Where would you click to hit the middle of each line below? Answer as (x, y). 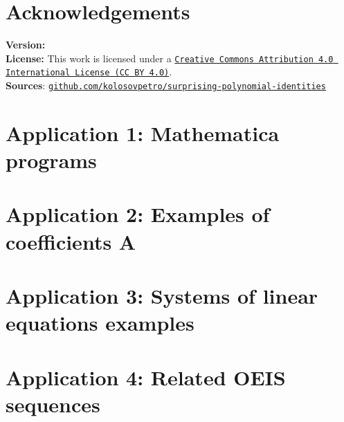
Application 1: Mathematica (143, 132)
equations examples (100, 323)
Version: (26, 45)
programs (51, 160)
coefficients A (71, 241)
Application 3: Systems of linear (162, 295)
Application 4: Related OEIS (146, 377)
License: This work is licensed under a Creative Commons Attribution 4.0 (170, 58)
